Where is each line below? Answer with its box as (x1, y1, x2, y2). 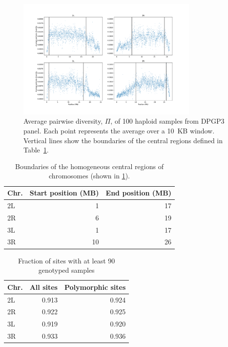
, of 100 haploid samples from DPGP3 (110, 116, 225, 126)
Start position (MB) (29, 188, 99, 198)
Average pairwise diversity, (23, 116, 103, 126)
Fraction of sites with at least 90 (18, 255, 115, 265)
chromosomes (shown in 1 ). (49, 171, 130, 181)
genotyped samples (38, 265, 95, 275)
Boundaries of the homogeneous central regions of (15, 161, 164, 171)
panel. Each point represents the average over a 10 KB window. (23, 126, 215, 136)
